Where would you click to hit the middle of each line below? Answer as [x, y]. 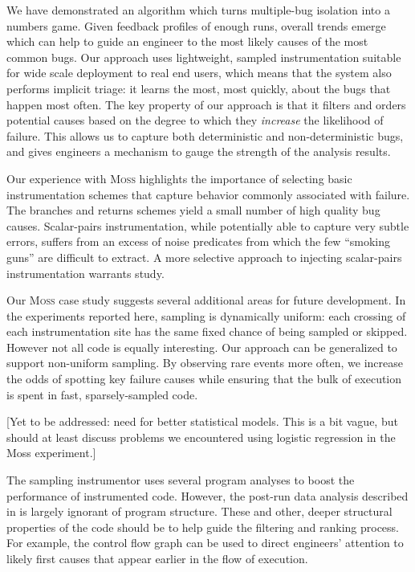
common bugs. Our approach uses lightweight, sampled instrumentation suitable [204, 57]
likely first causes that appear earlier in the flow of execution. [157, 558]
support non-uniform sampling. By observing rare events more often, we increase [205, 363]
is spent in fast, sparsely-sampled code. [102, 394]
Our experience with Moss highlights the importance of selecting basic [179, 178]
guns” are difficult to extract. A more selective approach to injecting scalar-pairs [204, 257]
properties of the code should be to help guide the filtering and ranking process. [203, 527]
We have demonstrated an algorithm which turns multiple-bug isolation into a [198, 10]
